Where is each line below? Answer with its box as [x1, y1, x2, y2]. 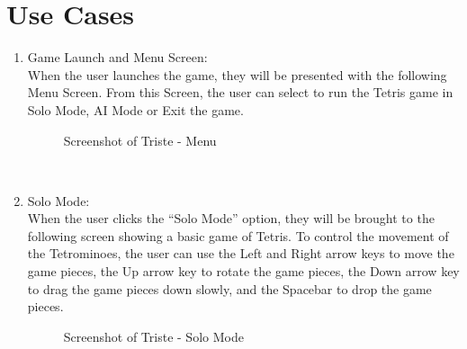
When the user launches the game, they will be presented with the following [27, 65, 447, 84]
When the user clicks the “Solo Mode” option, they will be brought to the [27, 209, 435, 228]
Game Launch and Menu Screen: [27, 48, 208, 67]
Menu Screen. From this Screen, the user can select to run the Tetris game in [27, 83, 454, 102]
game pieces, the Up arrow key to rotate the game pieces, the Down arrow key [27, 262, 460, 281]
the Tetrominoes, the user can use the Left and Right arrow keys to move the [27, 244, 454, 263]
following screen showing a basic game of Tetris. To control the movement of [27, 226, 449, 245]
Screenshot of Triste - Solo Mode [63, 327, 244, 345]
